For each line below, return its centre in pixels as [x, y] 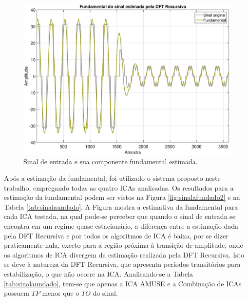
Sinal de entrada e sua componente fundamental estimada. [111, 161]
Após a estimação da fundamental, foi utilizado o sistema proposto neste [112, 178]
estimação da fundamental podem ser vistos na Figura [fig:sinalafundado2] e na [122, 197]
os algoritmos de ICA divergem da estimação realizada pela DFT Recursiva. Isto [124, 254]
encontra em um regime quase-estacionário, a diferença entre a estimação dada [121, 226]
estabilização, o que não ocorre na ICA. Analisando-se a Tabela [99, 274]
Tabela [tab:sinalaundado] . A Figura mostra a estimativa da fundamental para [121, 206]
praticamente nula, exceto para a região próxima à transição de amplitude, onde [124, 245]
